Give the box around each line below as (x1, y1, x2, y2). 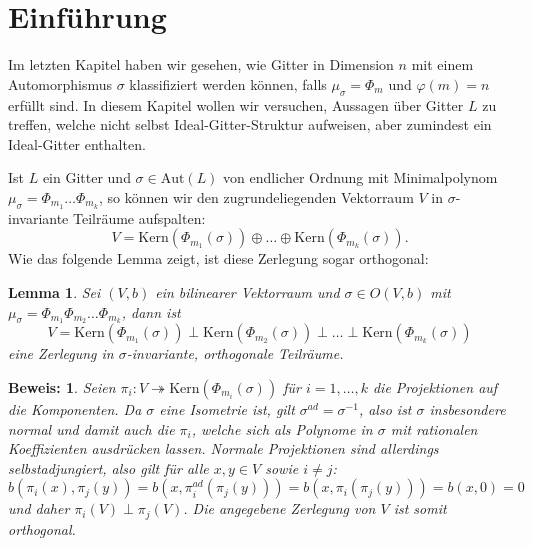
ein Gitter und (42, 167, 131, 188)
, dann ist (121, 301, 181, 322)
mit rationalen (390, 418, 478, 439)
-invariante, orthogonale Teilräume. (126, 343, 344, 364)
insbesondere (429, 398, 506, 419)
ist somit (393, 498, 447, 519)
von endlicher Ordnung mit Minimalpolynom (223, 167, 498, 188)
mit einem (411, 54, 474, 75)
